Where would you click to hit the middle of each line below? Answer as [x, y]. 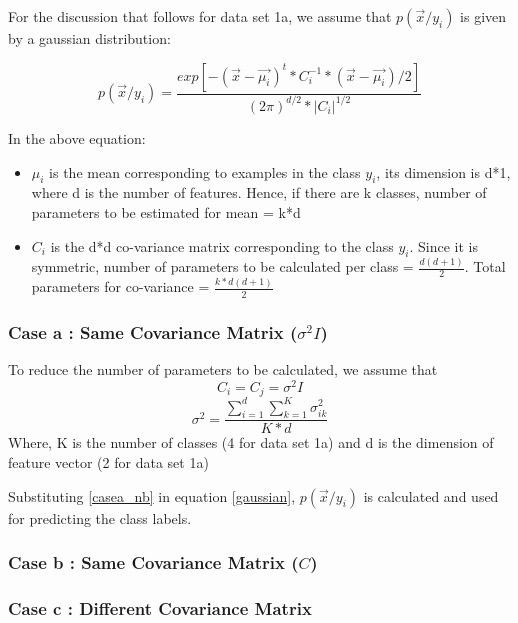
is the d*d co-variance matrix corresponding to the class [222, 245]
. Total [485, 266]
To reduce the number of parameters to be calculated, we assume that [223, 368]
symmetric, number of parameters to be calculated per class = [222, 266]
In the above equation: [77, 137]
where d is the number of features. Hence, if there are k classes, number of [259, 192]
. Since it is [443, 245]
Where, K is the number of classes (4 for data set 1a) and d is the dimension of [251, 442]
